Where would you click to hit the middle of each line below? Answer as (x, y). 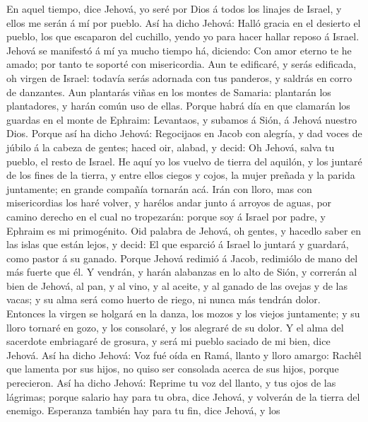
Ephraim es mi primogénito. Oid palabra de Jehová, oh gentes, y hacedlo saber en (184, 230)
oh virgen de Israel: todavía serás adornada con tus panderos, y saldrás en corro (179, 77)
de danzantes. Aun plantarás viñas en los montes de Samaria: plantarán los (169, 92)
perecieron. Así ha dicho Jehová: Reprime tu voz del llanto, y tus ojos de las (171, 383)
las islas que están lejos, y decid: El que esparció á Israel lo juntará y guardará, (178, 244)
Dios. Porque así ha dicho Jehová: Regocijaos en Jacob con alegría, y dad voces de (184, 133)
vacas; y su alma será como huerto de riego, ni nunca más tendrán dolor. (164, 299)
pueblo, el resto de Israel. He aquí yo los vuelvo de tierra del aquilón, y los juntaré (184, 161)
